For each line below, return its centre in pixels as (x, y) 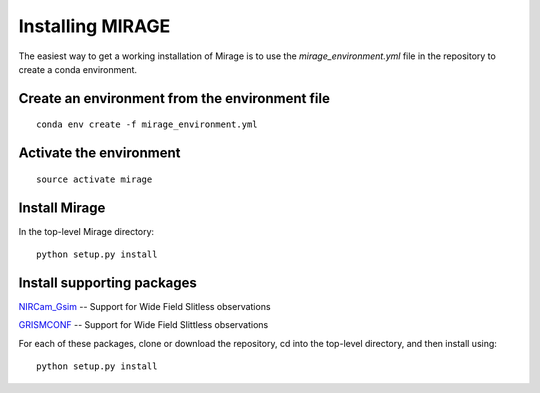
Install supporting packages (107, 282)
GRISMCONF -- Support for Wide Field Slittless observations (143, 325)
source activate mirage (94, 179)
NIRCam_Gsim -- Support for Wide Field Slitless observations (144, 306)
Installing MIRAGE (94, 26)
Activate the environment (99, 153)
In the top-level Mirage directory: (86, 231)
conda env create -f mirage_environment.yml (147, 124)
